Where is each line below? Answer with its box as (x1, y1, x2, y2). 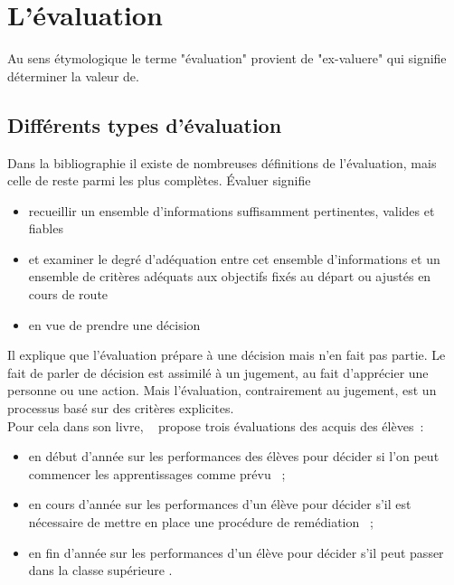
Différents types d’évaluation (7, 110, 282, 138)
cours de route (28, 285, 109, 304)
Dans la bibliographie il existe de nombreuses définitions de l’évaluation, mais (7, 153, 437, 172)
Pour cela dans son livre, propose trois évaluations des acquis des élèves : (7, 416, 424, 435)
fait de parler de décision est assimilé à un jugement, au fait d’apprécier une (7, 363, 429, 382)
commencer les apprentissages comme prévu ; (28, 464, 286, 483)
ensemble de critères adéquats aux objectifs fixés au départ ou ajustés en (28, 267, 431, 286)
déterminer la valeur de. (7, 66, 139, 85)
